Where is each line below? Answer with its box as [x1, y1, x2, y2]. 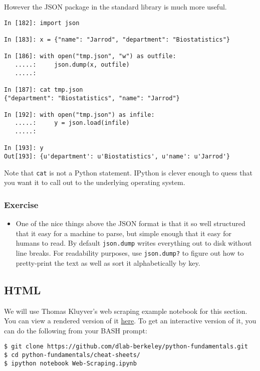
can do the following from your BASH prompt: [4, 325, 147, 335]
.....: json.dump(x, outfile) [15, 61, 130, 68]
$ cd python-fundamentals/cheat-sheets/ [4, 351, 141, 358]
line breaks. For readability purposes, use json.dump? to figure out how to [16, 248, 244, 258]
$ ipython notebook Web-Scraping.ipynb [4, 359, 137, 367]
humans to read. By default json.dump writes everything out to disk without [16, 238, 252, 248]
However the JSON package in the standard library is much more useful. [4, 2, 227, 12]
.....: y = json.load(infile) [15, 119, 130, 127]
